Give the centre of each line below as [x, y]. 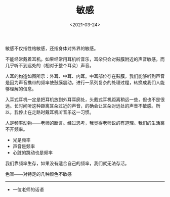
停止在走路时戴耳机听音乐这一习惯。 [56, 112]
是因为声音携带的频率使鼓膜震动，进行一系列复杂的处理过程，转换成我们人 [83, 82]
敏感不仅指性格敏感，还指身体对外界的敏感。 [52, 48]
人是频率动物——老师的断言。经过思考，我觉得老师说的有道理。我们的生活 [83, 123]
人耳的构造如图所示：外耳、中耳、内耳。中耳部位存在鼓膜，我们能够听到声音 [85, 76]
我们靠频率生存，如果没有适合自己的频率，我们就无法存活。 [67, 163]
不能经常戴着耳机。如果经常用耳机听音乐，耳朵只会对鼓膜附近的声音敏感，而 [85, 59]
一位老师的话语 [28, 189]
